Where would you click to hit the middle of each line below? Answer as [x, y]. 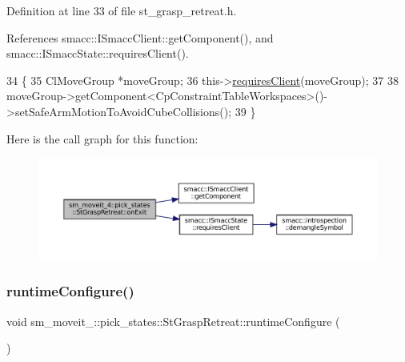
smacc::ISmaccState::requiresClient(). [98, 53]
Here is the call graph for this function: [102, 138]
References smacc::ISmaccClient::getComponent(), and [140, 37]
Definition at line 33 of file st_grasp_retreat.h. [122, 10]
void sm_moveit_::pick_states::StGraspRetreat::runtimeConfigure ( [173, 321]
